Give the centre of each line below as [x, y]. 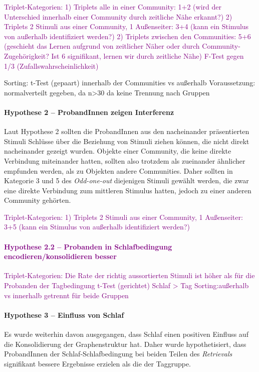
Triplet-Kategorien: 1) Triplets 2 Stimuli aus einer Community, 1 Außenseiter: [123, 217]
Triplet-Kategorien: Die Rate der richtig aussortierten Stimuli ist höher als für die [129, 275]
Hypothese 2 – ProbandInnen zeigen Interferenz [89, 112]
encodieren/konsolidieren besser [60, 256]
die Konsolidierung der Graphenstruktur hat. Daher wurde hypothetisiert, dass [125, 344]
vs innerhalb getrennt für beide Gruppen [66, 295]
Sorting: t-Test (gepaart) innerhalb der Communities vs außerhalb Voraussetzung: [130, 83]
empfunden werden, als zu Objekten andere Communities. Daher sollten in [118, 170]
